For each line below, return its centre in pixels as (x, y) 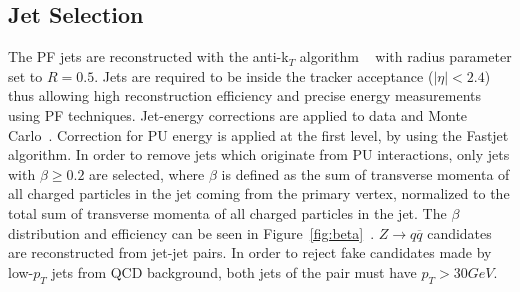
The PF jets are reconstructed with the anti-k (148, 56)
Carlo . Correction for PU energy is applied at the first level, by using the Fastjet (258, 134)
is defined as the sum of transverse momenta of (365, 173)
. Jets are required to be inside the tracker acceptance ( (264, 75)
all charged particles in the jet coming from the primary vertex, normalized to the (259, 193)
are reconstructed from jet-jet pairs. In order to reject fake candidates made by (250, 252)
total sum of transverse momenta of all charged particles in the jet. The (227, 212)
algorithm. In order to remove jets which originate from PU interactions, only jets (259, 154)
